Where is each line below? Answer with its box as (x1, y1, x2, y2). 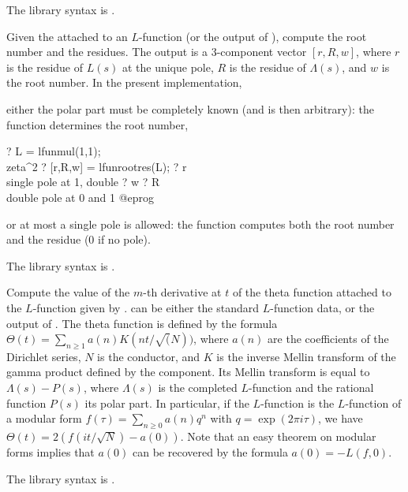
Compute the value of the (6, 284, 130, 300)
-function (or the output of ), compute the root (138, 28, 367, 44)
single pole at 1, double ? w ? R (6, 173, 160, 190)
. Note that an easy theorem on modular (180, 428, 376, 445)
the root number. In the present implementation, (6, 74, 242, 91)
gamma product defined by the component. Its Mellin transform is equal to (6, 363, 370, 380)
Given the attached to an (6, 28, 128, 44)
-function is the (260, 394, 335, 411)
